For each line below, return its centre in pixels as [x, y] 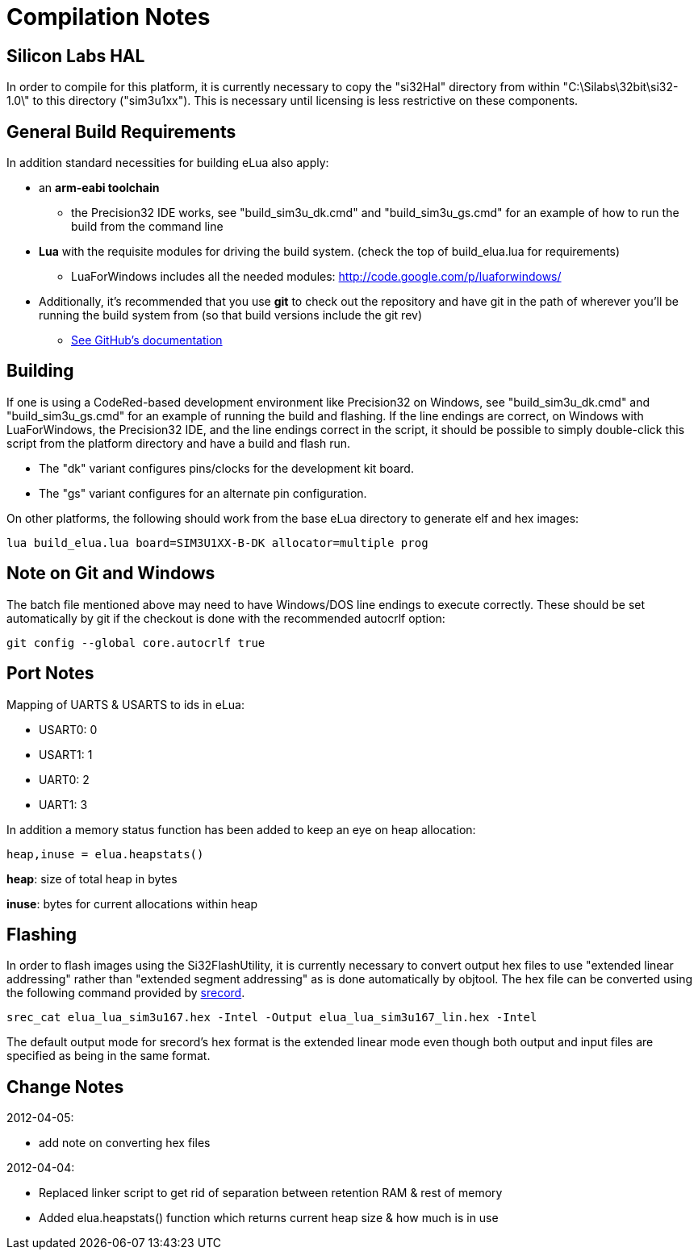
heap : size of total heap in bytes [92, 878]
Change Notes [65, 1087]
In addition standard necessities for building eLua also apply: [168, 163]
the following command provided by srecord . [126, 993]
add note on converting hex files [125, 1143]
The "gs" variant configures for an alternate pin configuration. [203, 493]
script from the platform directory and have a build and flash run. [179, 443]
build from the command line [147, 227]
